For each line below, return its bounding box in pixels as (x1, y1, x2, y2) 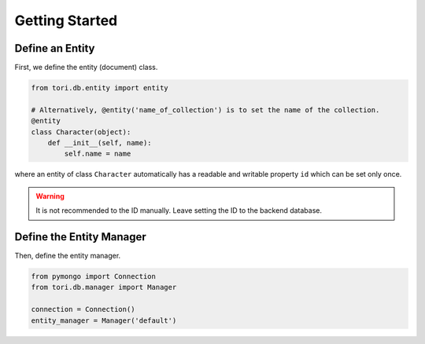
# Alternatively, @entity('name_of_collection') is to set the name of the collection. (31, 105, 380, 114)
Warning (35, 191, 65, 200)
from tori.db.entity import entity (31, 83, 168, 93)
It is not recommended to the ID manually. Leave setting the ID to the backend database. (35, 206, 323, 215)
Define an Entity (14, 42, 95, 55)
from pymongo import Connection (31, 272, 157, 281)
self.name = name (64, 149, 131, 159)
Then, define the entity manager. (14, 251, 121, 261)
